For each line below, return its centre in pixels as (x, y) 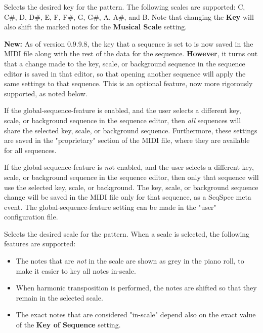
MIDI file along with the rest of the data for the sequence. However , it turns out (131, 53)
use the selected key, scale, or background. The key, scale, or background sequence (131, 187)
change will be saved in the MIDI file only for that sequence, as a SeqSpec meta (128, 197)
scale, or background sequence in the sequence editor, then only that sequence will (131, 177)
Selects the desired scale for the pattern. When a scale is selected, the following (127, 233)
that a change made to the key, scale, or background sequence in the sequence (125, 63)
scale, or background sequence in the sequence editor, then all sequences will (123, 120)
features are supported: (40, 244)
